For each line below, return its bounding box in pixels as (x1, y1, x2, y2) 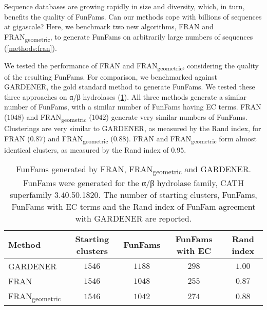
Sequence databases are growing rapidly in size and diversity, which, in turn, (4, 1, 245, 11)
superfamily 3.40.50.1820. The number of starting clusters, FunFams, (10, 188, 257, 200)
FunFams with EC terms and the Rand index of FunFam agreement (11, 200, 256, 212)
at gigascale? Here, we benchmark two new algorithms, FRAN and (4, 21, 214, 32)
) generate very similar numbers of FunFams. (106, 112, 247, 122)
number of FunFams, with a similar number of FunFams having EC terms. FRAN (4, 101, 261, 112)
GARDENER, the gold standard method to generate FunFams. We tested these (4, 81, 255, 92)
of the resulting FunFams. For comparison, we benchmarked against (4, 71, 217, 82)
